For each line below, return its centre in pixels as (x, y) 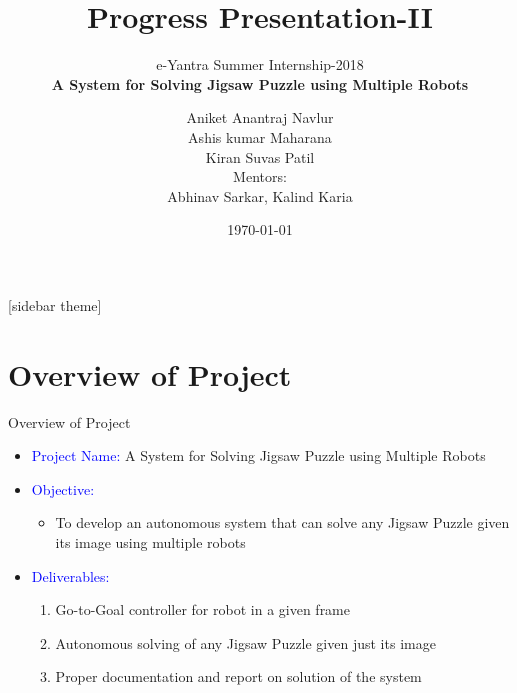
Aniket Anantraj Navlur (260, 117)
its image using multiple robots (150, 541)
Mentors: (260, 176)
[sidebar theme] (55, 304)
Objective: (63, 488)
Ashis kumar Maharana (260, 136)
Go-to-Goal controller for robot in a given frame (202, 609)
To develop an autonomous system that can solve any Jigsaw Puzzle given (282, 522)
